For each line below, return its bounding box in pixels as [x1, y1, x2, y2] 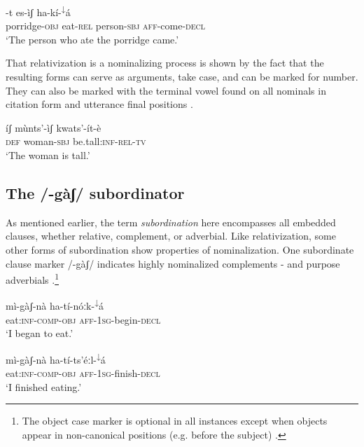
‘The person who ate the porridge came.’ [6, 32, 179, 46]
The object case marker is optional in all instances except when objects [22, 413, 328, 428]
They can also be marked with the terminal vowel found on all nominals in [6, 83, 326, 97]
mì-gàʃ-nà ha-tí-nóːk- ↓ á [6, 296, 104, 313]
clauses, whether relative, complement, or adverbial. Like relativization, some [6, 228, 336, 243]
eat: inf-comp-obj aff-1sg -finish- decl [6, 366, 160, 380]
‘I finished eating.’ [6, 379, 82, 394]
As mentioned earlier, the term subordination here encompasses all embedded [6, 214, 336, 229]
